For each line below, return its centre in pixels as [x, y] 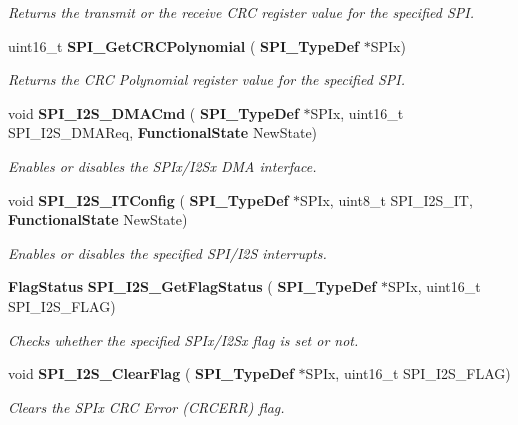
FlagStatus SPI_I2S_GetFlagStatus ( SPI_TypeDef [192, 286]
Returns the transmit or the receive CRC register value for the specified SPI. [241, 12]
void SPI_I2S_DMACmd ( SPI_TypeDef [153, 112]
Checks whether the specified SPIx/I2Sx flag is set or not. [183, 339]
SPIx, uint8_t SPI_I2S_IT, [386, 199]
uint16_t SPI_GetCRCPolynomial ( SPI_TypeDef [183, 45]
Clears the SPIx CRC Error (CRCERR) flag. [146, 406]
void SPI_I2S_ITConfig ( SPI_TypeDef [148, 199]
